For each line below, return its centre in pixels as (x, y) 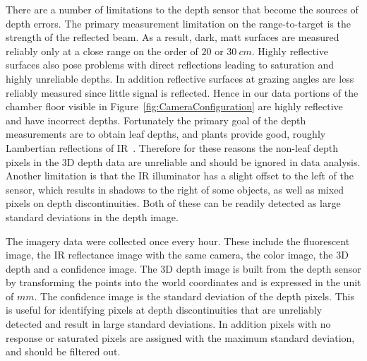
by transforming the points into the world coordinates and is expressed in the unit (183, 282)
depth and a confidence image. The (82, 268)
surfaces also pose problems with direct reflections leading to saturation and (170, 65)
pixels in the (32, 161)
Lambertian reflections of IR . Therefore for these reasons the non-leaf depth (172, 147)
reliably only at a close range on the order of (102, 51)
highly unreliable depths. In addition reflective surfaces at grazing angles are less (180, 78)
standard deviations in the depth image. (92, 217)
